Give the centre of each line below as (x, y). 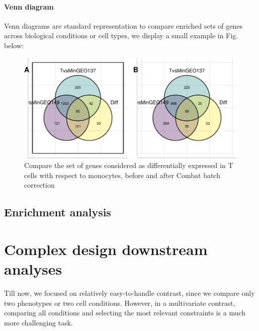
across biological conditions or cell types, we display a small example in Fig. (121, 35)
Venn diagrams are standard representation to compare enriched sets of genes (123, 25)
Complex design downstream (106, 249)
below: (14, 45)
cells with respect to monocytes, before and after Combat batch (122, 175)
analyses (33, 269)
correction (39, 185)
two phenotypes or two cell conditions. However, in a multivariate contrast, (120, 303)
